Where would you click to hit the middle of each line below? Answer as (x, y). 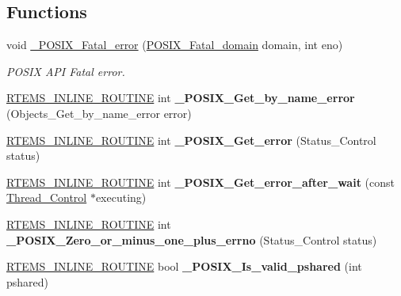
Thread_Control (47, 197)
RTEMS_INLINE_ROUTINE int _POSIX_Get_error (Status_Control (191, 140)
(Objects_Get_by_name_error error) (99, 113)
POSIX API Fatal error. (66, 71)
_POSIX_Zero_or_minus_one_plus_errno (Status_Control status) (192, 239)
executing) (121, 197)
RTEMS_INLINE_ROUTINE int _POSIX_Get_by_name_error (181, 98)
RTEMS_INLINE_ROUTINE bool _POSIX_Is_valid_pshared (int (184, 266)
